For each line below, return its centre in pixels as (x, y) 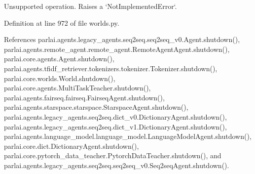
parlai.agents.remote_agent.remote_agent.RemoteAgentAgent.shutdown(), (117, 49)
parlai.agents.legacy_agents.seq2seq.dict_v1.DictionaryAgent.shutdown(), (115, 126)
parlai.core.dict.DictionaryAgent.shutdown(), (72, 146)
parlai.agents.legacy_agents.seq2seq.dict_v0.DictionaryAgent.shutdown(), (115, 116)
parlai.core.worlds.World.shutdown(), (60, 78)
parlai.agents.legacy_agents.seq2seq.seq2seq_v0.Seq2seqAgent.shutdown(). (117, 165)
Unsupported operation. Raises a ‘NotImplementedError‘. (91, 6)
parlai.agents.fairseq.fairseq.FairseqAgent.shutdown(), (84, 97)
